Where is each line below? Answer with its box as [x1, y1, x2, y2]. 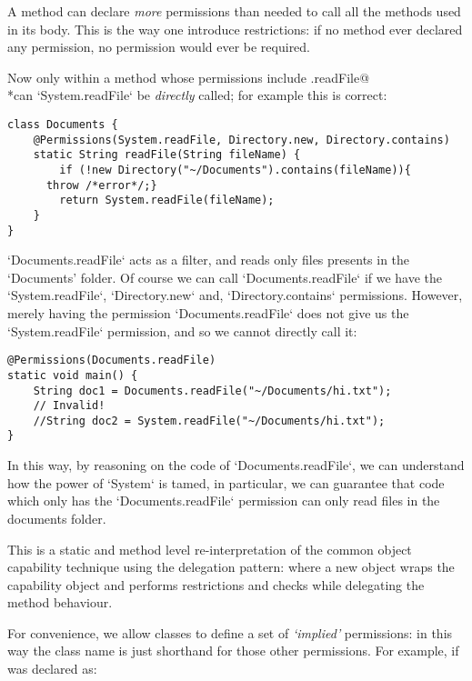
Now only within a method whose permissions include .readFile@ [7, 67, 370, 86]
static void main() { [7, 368, 138, 382]
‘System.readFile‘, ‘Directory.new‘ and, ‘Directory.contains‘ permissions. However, [7, 285, 463, 305]
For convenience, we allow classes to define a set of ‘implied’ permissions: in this [7, 623, 453, 642]
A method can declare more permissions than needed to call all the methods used [7, 2, 461, 20]
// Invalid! [33, 399, 105, 413]
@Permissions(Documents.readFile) [7, 354, 216, 367]
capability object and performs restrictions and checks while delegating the [7, 575, 425, 594]
